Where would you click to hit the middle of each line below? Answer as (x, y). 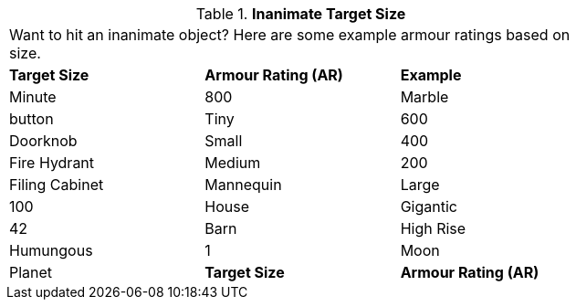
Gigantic (429, 206)
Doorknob (43, 141)
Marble (424, 97)
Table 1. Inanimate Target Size (301, 14)
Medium (233, 163)
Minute (33, 97)
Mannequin (243, 185)
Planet (31, 272)
